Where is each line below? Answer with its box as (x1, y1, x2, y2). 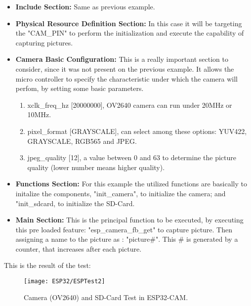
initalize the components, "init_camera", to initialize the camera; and (15, 188, 226, 198)
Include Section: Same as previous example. (15, 1, 155, 11)
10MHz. (27, 109, 51, 120)
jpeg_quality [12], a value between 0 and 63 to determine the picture (27, 152, 237, 163)
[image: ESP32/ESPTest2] (24, 278, 105, 285)
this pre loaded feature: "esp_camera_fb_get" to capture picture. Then (15, 224, 233, 234)
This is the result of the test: (4, 260, 91, 270)
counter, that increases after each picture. (15, 243, 142, 254)
